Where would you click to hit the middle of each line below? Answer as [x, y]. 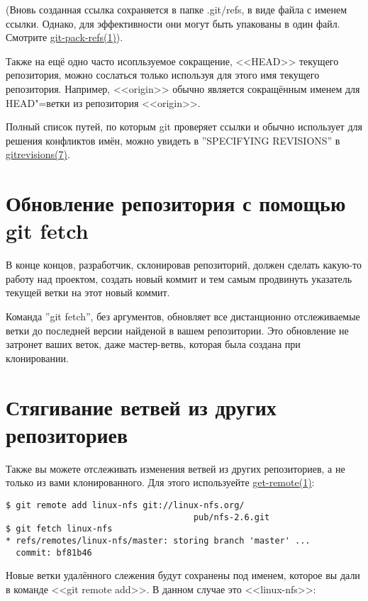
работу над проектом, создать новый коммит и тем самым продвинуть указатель [179, 278]
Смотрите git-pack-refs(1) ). [65, 37]
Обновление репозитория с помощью [176, 203]
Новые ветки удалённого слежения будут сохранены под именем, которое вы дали [183, 575]
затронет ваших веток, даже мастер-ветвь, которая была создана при [153, 344]
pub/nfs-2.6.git [232, 517]
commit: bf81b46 [54, 552]
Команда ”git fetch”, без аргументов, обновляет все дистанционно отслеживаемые [183, 316]
